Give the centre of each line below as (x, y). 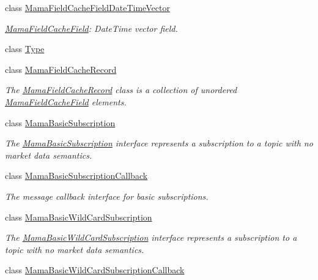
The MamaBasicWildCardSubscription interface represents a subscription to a (151, 237)
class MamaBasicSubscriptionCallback (76, 176)
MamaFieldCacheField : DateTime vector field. (91, 28)
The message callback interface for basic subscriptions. (107, 196)
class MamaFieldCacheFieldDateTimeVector (87, 7)
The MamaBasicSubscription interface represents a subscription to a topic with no (159, 143)
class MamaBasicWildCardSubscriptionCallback (95, 270)
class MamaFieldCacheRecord (61, 69)
